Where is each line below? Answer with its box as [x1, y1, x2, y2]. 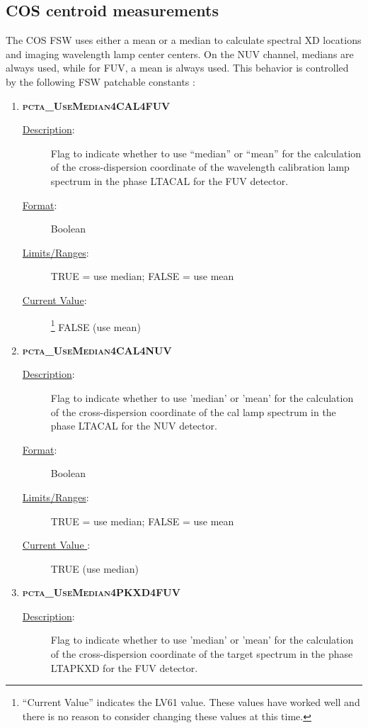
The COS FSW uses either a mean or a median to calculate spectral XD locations [6, 33, 362, 47]
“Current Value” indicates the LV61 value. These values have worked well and [22, 695, 360, 710]
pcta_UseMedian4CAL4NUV [22, 342, 172, 357]
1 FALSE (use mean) [50, 317, 141, 334]
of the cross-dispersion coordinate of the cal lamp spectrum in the [50, 404, 336, 419]
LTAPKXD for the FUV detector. [50, 660, 198, 675]
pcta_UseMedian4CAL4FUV [22, 98, 171, 113]
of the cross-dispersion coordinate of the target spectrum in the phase [50, 646, 353, 661]
